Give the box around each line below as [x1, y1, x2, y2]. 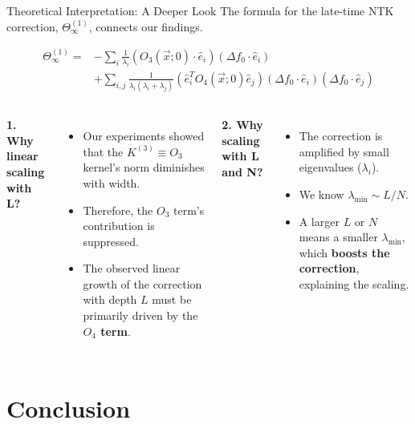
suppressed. [83, 232, 139, 249]
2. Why [222, 116, 263, 133]
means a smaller [299, 228, 378, 245]
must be [152, 291, 192, 308]
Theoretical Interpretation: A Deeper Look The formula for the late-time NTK [6, 2, 394, 18]
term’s [173, 201, 205, 218]
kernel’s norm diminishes [83, 159, 205, 176]
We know [299, 185, 344, 202]
